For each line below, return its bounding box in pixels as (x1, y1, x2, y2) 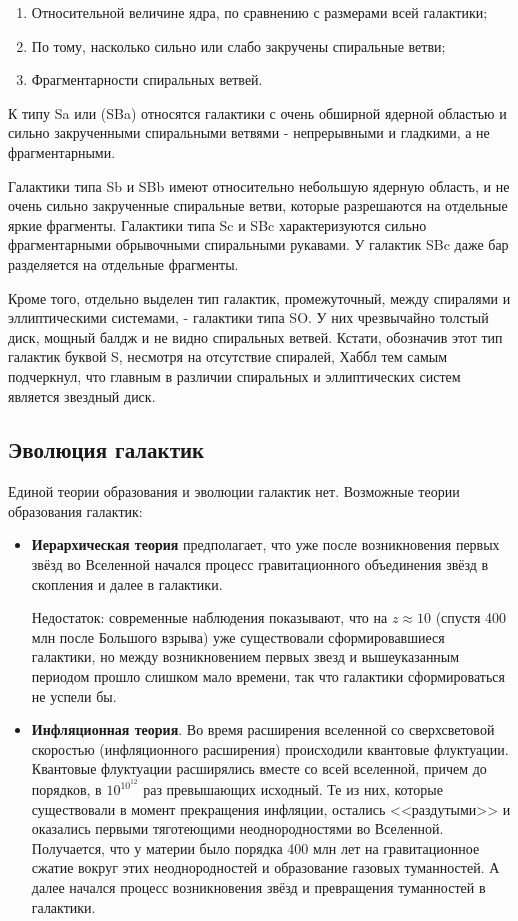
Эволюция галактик (8, 434, 205, 465)
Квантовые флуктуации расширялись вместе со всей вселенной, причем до (31, 758, 487, 779)
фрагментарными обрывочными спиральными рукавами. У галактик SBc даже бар (8, 234, 509, 255)
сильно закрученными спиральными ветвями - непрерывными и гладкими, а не (8, 122, 490, 143)
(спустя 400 (435, 607, 507, 628)
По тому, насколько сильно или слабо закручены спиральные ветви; (31, 35, 446, 56)
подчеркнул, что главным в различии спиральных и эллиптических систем (8, 365, 461, 386)
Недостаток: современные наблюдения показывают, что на (31, 607, 388, 628)
